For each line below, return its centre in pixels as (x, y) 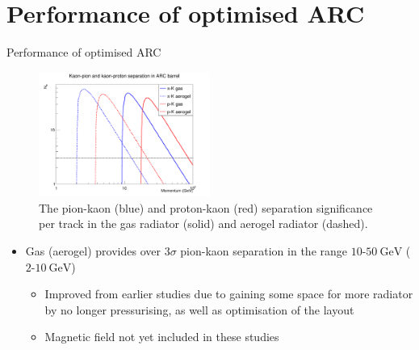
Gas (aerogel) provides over (93, 250)
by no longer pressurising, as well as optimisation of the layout (199, 309)
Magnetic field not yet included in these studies (162, 337)
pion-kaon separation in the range (264, 250)
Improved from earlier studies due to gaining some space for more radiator (229, 294)
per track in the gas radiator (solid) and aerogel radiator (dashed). (203, 223)
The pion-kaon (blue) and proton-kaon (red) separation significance (206, 207)
